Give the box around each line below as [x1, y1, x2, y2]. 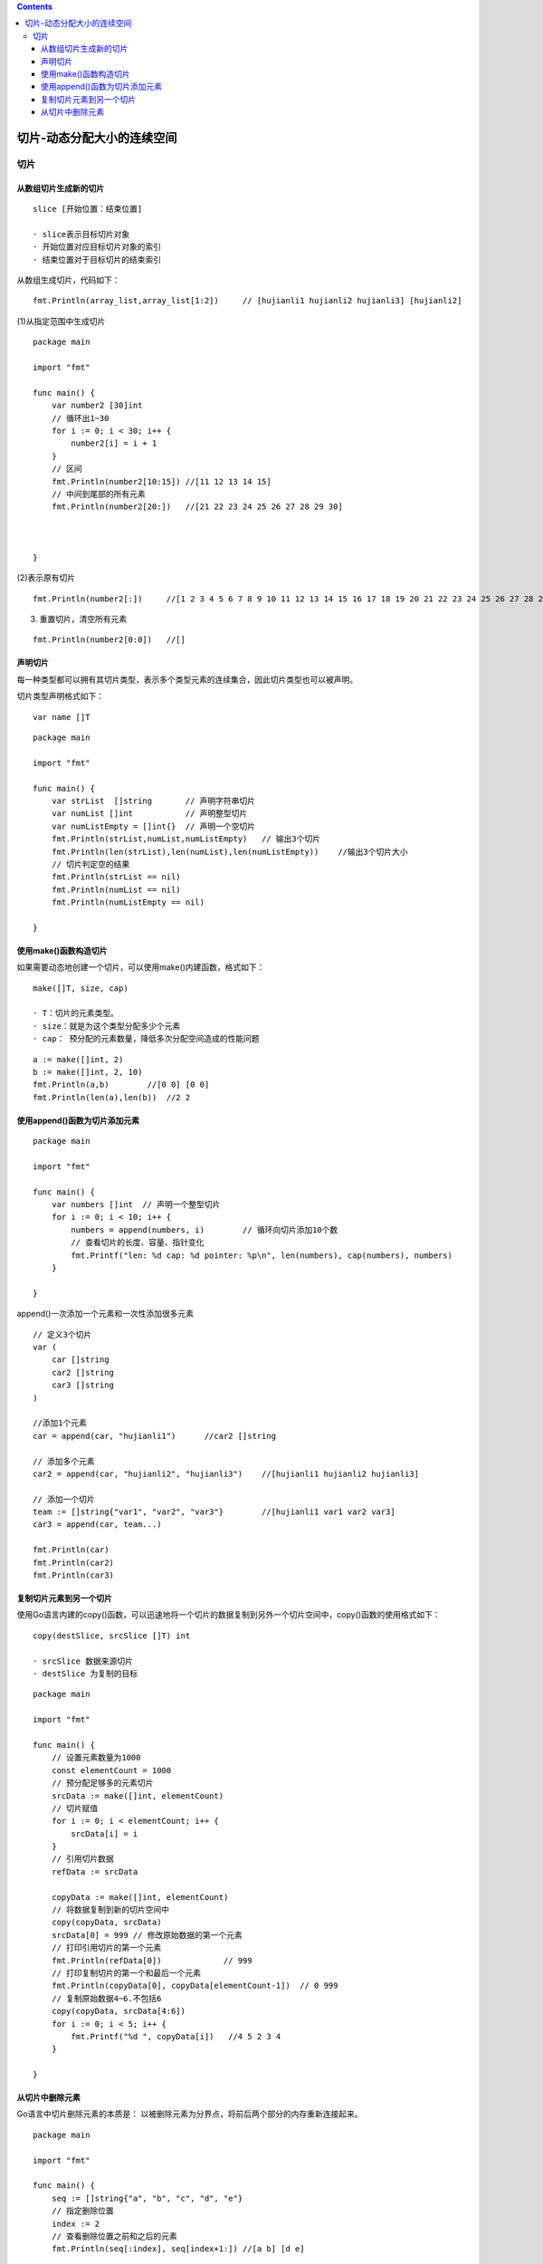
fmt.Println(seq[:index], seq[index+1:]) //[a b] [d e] [51, 2244, 305, 2254]
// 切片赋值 [51, 1803, 99, 1813]
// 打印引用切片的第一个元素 [51, 1943, 162, 1953]
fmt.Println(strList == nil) [51, 872, 181, 882]
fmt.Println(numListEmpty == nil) [51, 897, 205, 907]
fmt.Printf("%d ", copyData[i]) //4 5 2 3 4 [71, 2031, 281, 2041]
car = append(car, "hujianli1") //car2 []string [33, 1431, 276, 1441]
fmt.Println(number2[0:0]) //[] [33, 635, 186, 645]
